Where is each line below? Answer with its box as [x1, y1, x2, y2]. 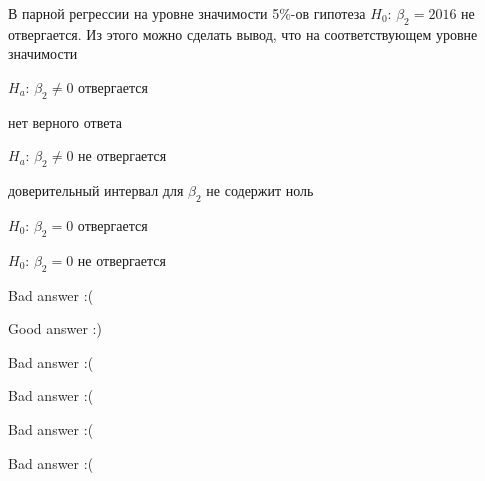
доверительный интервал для [8, 180, 184, 201]
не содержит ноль [206, 180, 314, 201]
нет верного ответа [8, 111, 122, 132]
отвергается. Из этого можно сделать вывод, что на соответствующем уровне [8, 23, 478, 44]
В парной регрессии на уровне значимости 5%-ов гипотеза [8, 3, 366, 23]
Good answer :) [8, 318, 102, 339]
